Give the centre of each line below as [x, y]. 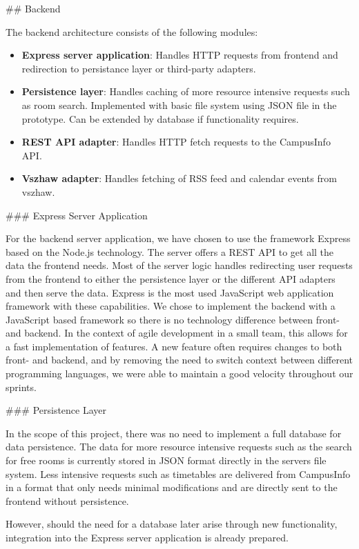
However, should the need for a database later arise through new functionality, [172, 524]
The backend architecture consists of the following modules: [132, 31]
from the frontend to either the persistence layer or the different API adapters [171, 278]
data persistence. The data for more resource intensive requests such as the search [179, 447]
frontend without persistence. [67, 500]
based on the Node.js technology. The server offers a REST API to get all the [170, 251]
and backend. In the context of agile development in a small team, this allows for [177, 333]
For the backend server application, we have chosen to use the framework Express [178, 238]
